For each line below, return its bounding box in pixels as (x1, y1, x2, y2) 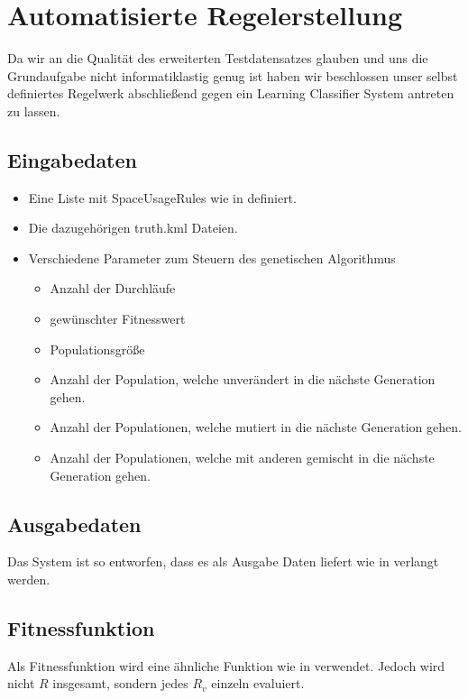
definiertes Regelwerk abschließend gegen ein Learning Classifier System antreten (7, 84, 454, 103)
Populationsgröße (50, 339, 145, 358)
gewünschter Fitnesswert (50, 309, 186, 328)
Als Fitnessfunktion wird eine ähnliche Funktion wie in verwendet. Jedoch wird (7, 656, 445, 675)
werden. (7, 570, 50, 589)
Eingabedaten (7, 145, 137, 173)
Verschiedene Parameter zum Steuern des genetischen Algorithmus (28, 248, 396, 267)
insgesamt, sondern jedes (52, 674, 188, 693)
